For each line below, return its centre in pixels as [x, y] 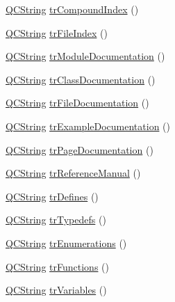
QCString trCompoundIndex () [72, 9]
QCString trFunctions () [57, 266]
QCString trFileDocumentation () [77, 103]
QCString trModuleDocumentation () [85, 56]
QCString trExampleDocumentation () [88, 126]
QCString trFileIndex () [57, 32]
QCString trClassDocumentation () [81, 79]
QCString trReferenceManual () [73, 173]
